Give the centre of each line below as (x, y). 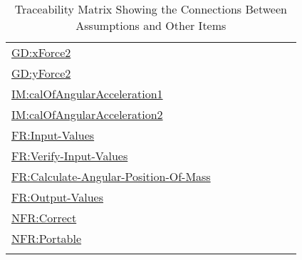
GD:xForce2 (41, 52)
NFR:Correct (44, 218)
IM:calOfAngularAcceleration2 (87, 114)
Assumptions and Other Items (151, 25)
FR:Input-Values (53, 135)
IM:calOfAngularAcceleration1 (87, 94)
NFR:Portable (47, 238)
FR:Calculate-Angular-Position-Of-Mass (111, 176)
